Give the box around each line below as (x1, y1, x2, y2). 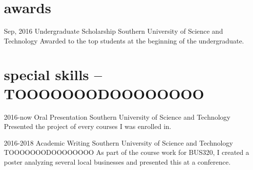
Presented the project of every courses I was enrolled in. (4, 121, 171, 131)
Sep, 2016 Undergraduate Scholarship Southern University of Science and (4, 26, 223, 36)
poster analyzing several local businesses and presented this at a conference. (4, 157, 231, 167)
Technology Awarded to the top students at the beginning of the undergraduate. (4, 35, 244, 45)
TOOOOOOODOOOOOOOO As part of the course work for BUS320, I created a (4, 147, 250, 157)
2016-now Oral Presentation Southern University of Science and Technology (4, 111, 231, 122)
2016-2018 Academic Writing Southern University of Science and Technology (4, 137, 233, 148)
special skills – (4, 64, 102, 84)
